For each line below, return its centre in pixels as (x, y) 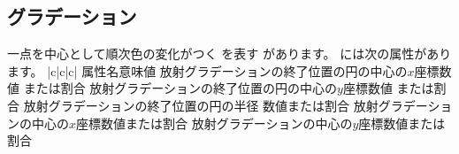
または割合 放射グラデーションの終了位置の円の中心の (180, 88)
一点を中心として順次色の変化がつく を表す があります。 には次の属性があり (229, 54)
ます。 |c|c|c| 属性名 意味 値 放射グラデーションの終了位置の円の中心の (207, 70)
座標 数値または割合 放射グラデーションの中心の (214, 123)
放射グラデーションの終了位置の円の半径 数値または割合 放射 (201, 105)
